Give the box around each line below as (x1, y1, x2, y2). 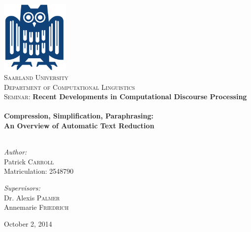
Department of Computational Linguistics (4, 81, 135, 92)
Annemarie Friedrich (4, 202, 69, 212)
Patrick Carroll (4, 156, 54, 166)
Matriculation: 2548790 (4, 166, 74, 176)
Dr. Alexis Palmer (4, 192, 60, 202)
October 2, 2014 (4, 218, 52, 229)
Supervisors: (4, 182, 40, 193)
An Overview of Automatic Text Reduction (4, 120, 155, 130)
